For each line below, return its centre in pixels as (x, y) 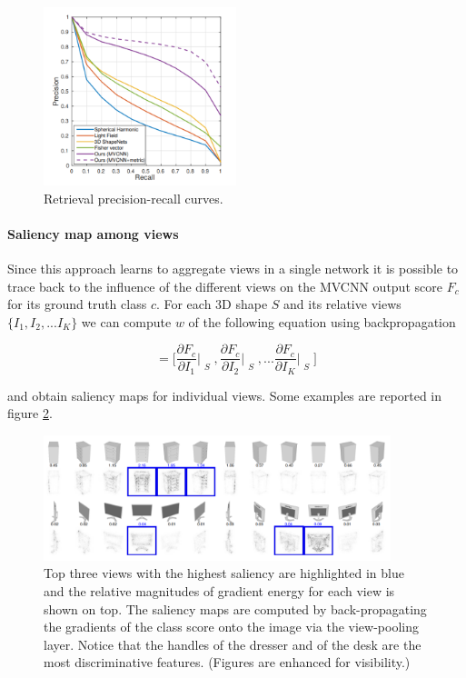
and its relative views (342, 304)
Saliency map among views (93, 233)
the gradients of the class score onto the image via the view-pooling (231, 627)
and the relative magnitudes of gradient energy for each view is (219, 591)
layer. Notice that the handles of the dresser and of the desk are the (233, 644)
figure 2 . (30, 413)
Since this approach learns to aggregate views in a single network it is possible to (233, 268)
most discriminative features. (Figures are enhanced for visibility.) (227, 662)
